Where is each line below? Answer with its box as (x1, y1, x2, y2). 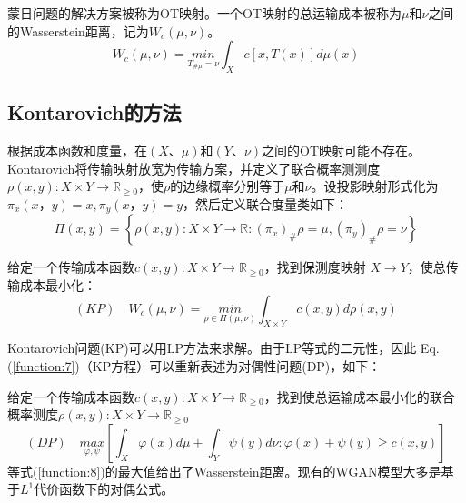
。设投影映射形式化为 (311, 176, 439, 196)
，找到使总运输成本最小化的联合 (263, 387, 455, 406)
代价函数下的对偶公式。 (34, 479, 174, 498)
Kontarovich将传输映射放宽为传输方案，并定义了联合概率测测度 (7, 158, 381, 177)
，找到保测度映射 (263, 257, 366, 277)
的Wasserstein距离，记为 (7, 21, 149, 40)
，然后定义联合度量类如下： (183, 194, 349, 213)
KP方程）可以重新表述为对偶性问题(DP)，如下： (92, 357, 382, 375)
